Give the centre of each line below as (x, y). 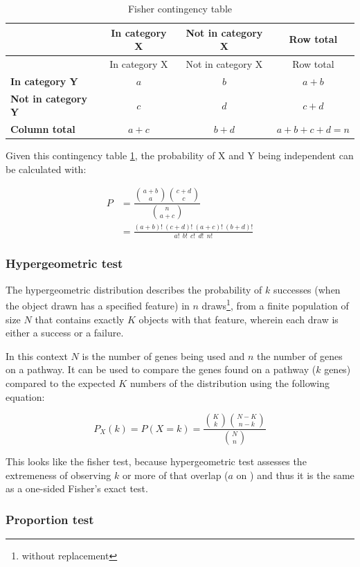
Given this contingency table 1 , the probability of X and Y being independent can (180, 155)
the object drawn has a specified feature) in (98, 305)
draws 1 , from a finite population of (275, 304)
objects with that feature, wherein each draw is (238, 319)
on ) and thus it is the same (295, 475)
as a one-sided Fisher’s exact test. (77, 488)
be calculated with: (46, 169)
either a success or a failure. (65, 333)
